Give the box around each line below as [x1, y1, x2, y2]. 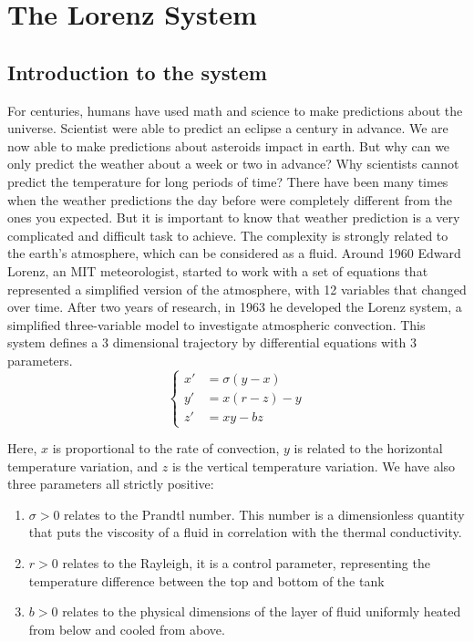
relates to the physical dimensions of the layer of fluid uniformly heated [62, 602, 461, 621]
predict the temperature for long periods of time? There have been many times [7, 171, 448, 191]
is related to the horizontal [294, 439, 443, 458]
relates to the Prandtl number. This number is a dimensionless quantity [64, 504, 465, 523]
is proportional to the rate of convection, [52, 439, 280, 458]
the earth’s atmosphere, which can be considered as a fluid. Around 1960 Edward [7, 243, 461, 263]
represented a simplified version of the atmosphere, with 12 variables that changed [7, 279, 467, 298]
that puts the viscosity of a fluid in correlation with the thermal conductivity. [28, 523, 462, 542]
